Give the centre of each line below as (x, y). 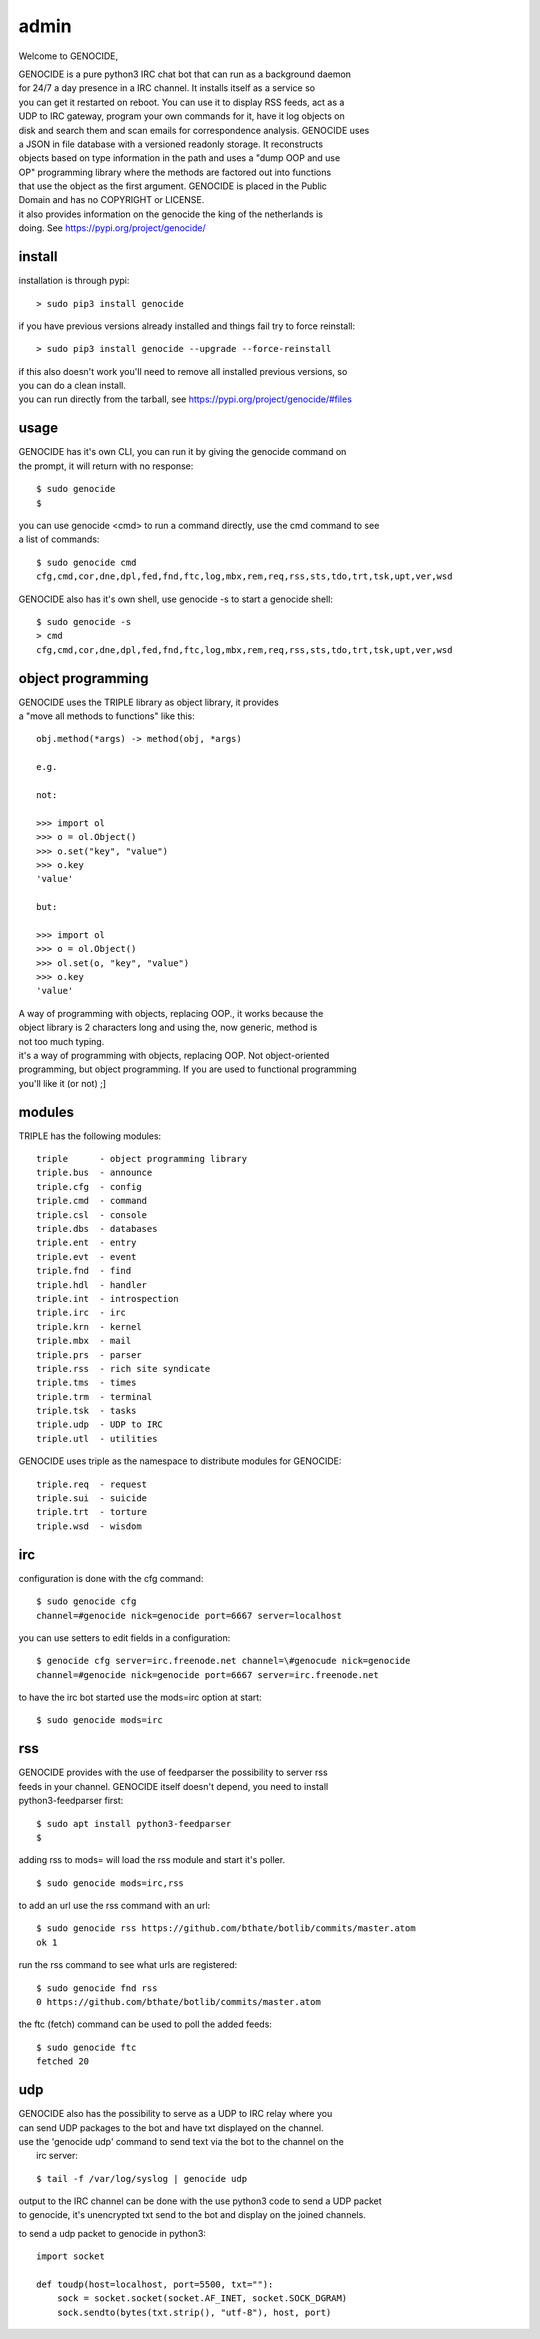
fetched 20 (63, 2061)
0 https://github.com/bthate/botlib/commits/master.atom (179, 2002)
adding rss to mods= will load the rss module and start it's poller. (151, 1860)
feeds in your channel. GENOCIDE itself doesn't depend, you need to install (173, 1786)
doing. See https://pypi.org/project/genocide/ (112, 228)
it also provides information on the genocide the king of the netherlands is (171, 214)
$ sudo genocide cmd (86, 562)
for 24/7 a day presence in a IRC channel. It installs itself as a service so (166, 88)
